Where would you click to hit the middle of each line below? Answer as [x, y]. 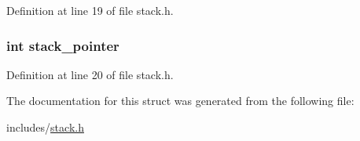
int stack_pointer [63, 45]
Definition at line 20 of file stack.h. [90, 74]
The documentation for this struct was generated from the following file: [180, 101]
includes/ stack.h [45, 127]
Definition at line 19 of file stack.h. [90, 10]
